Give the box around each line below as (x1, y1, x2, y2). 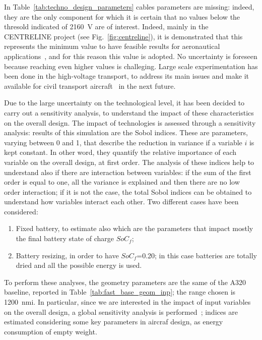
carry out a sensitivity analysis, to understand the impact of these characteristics (4, 107, 254, 118)
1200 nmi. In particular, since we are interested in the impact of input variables (4, 297, 251, 307)
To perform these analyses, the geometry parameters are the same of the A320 (4, 276, 246, 287)
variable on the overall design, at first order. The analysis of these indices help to (4, 156, 254, 167)
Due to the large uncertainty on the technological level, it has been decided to (4, 97, 245, 108)
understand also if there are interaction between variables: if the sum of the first (4, 166, 251, 177)
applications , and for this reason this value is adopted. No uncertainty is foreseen (4, 50, 257, 61)
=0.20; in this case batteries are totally (137, 250, 257, 260)
